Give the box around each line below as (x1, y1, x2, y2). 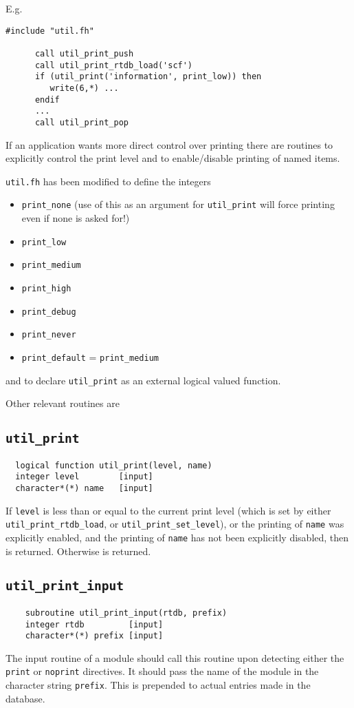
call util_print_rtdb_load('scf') (34, 60, 193, 70)
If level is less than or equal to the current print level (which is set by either (5, 503, 331, 517)
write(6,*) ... (49, 83, 119, 93)
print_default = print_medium (21, 349, 159, 364)
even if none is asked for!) (21, 211, 130, 225)
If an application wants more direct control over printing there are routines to (5, 137, 333, 152)
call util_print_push (34, 48, 134, 59)
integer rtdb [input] (25, 619, 164, 629)
